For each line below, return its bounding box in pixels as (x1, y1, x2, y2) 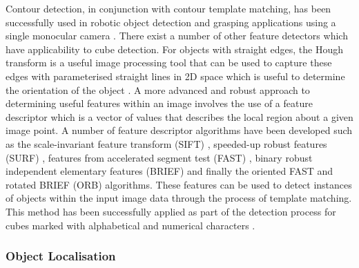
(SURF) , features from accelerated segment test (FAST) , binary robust (6, 150, 313, 164)
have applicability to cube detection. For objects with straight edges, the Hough (6, 41, 343, 56)
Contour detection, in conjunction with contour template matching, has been (6, 1, 331, 15)
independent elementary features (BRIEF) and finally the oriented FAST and (6, 164, 333, 178)
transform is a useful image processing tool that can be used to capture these (6, 55, 332, 70)
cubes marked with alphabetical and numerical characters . (6, 218, 255, 232)
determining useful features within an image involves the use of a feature (6, 96, 313, 111)
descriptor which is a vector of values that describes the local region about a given (6, 109, 353, 124)
